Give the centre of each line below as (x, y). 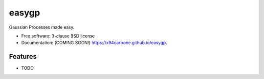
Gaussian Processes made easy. (42, 27)
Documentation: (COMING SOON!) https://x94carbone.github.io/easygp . (94, 43)
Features (23, 56)
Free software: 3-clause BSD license (58, 36)
